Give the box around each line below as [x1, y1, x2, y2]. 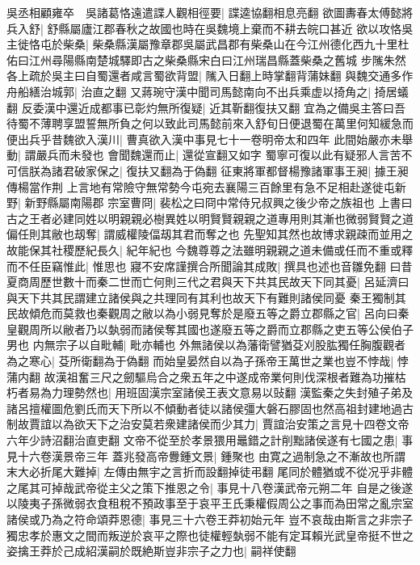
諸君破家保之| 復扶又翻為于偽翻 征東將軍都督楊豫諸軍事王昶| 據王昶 [51, 162, 409, 179]
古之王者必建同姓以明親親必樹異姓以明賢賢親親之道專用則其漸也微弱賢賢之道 [6, 209, 414, 226]
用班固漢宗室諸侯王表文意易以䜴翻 [115, 384, 296, 401]
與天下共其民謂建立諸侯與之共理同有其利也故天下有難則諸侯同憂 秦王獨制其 [6, 289, 406, 306]
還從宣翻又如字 [182, 146, 262, 163]
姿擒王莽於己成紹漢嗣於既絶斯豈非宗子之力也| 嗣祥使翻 [6, 542, 296, 559]
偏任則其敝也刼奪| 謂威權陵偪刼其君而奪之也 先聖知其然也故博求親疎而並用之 [6, 226, 414, 242]
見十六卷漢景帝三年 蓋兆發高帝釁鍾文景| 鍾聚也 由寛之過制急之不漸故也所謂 [6, 447, 405, 464]
